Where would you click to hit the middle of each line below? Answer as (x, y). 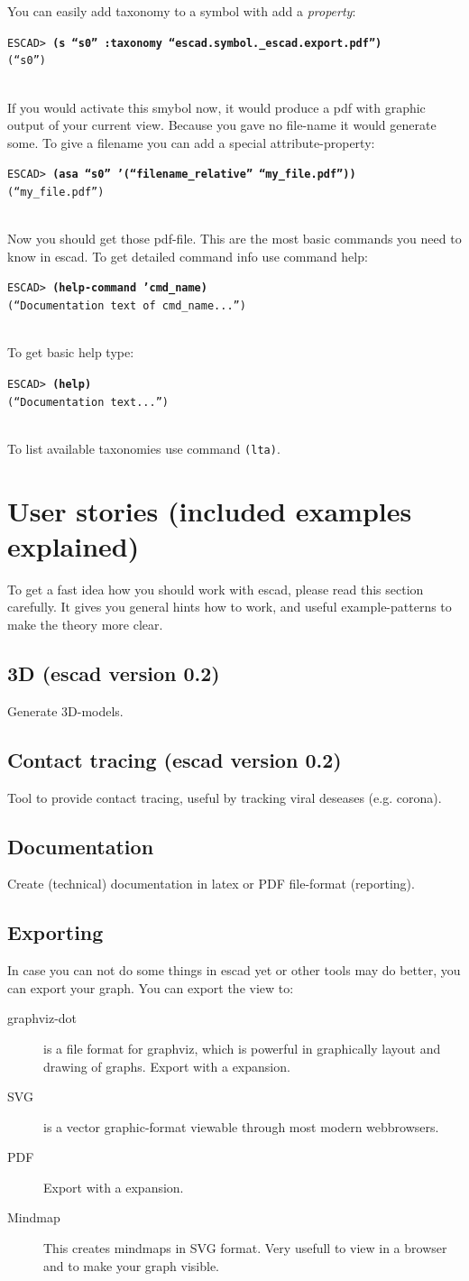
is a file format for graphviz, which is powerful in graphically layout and (242, 1048)
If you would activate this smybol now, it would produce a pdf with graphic (216, 107)
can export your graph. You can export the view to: (151, 987)
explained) (74, 545)
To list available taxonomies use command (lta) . (144, 448)
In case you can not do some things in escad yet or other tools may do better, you (234, 970)
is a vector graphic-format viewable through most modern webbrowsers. (241, 1126)
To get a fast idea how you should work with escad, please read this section (216, 589)
